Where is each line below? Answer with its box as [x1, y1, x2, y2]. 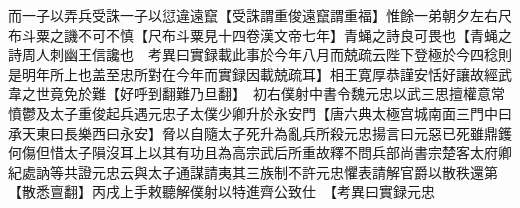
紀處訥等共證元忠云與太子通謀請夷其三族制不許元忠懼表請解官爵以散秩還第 [8, 161, 498, 182]
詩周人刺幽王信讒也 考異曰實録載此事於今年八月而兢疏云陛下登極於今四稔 [8, 44, 498, 65]
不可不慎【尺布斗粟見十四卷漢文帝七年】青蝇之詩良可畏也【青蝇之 [77, 24, 512, 45]
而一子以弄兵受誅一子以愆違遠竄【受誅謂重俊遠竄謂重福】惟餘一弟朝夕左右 [8, 5, 498, 25]
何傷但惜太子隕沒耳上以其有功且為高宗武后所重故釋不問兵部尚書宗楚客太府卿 [8, 142, 512, 163]
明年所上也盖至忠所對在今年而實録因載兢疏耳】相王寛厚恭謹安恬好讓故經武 [21, 63, 512, 84]
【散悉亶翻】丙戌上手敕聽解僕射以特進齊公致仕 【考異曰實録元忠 [8, 181, 435, 202]
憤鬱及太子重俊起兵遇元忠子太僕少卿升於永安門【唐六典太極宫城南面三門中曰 [8, 102, 512, 123]
